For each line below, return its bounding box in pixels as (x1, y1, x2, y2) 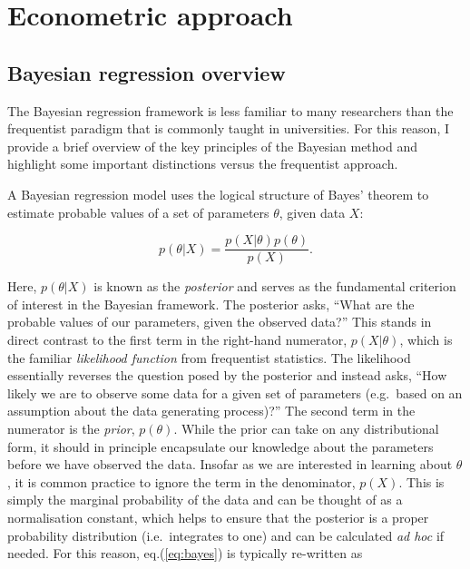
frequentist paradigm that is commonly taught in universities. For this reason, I (7, 119, 449, 138)
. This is (398, 472, 445, 491)
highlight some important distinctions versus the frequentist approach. (7, 154, 398, 173)
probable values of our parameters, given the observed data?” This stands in (7, 312, 432, 331)
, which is (399, 329, 453, 348)
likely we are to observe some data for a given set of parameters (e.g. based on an (7, 383, 463, 402)
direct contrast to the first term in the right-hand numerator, (7, 329, 348, 348)
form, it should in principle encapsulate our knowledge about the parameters (7, 437, 434, 456)
